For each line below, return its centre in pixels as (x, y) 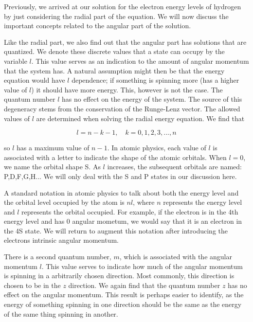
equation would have (35, 80)
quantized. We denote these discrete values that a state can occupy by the (114, 51)
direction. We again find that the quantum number (144, 285)
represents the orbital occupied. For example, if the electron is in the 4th (130, 211)
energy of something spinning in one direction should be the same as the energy (123, 304)
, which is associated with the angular (176, 257)
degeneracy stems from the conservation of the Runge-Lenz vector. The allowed (122, 108)
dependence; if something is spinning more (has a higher (155, 80)
